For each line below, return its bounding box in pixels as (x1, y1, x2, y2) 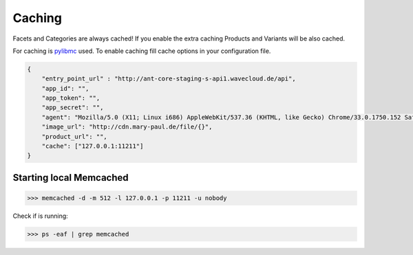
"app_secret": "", (41, 104, 104, 111)
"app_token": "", (41, 94, 100, 102)
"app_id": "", (41, 85, 89, 92)
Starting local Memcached (12, 172, 129, 184)
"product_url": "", (41, 133, 108, 140)
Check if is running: (12, 212, 68, 220)
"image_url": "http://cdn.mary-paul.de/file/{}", (41, 123, 213, 131)
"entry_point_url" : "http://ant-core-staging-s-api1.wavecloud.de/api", (41, 75, 296, 82)
